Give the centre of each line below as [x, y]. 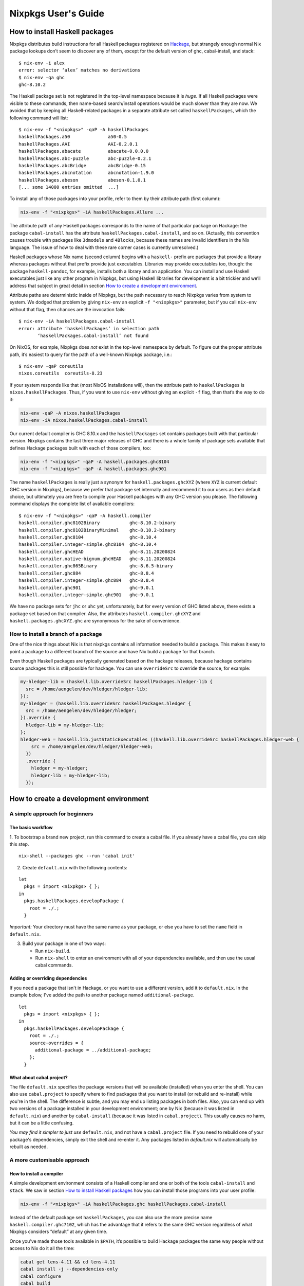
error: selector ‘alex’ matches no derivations [80, 70]
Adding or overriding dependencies [48, 978]
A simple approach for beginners [51, 814]
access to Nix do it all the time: [42, 1248]
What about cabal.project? [39, 1077]
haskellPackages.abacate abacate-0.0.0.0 [84, 151]
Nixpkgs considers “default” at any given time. [59, 1231]
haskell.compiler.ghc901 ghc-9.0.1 [86, 587]
